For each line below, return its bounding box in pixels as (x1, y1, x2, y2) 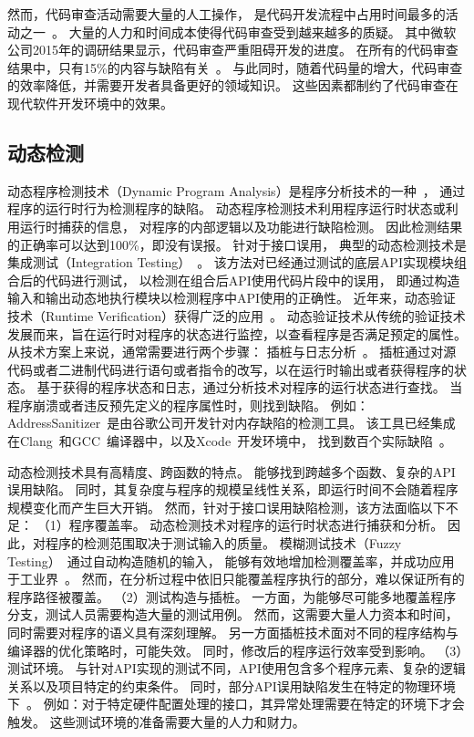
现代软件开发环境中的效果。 (7, 93, 173, 112)
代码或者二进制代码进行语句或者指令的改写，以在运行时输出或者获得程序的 (7, 359, 454, 379)
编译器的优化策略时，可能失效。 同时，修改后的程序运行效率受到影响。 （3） (7, 640, 463, 659)
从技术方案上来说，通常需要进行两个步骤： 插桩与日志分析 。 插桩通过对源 (7, 342, 457, 361)
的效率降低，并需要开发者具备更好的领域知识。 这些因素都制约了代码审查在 (7, 76, 459, 95)
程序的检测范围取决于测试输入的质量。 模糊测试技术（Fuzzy (45, 534, 402, 553)
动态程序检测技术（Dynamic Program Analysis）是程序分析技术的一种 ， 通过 (7, 181, 466, 200)
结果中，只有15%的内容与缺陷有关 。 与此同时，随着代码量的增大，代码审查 (7, 57, 463, 77)
